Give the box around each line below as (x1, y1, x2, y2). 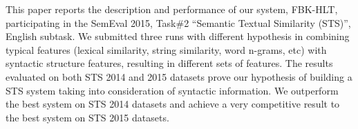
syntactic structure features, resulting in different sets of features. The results (6, 56, 333, 70)
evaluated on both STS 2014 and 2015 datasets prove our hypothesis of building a (6, 69, 352, 83)
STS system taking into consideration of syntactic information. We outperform (6, 83, 339, 97)
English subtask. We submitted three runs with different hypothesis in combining (6, 29, 350, 43)
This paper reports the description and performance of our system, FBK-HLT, (6, 2, 338, 16)
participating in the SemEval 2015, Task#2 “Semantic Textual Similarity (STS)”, (6, 15, 351, 30)
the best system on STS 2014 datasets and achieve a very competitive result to (6, 97, 340, 111)
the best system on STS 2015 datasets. (6, 110, 169, 124)
